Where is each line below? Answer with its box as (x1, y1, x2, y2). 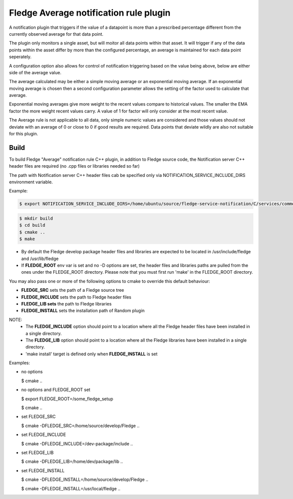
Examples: (9, 360, 30, 366)
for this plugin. (9, 131, 39, 137)
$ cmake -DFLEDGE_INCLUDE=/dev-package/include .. (21, 440, 133, 447)
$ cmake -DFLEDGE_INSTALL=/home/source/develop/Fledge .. (21, 477, 148, 482)
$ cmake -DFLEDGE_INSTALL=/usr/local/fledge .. (21, 485, 121, 491)
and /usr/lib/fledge (21, 256, 59, 261)
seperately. (9, 54, 32, 60)
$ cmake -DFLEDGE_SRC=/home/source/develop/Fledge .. (21, 423, 140, 429)
